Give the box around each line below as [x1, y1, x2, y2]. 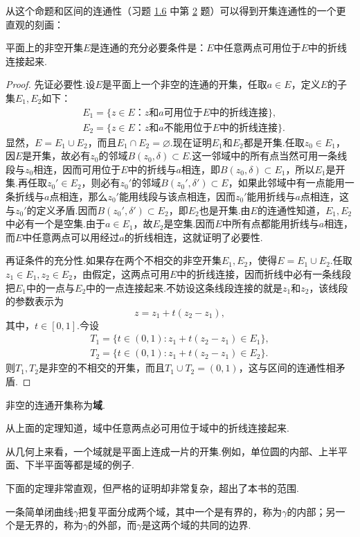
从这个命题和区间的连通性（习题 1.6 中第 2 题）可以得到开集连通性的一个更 [6, 3, 346, 17]
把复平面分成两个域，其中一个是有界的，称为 [78, 504, 282, 518]
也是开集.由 [199, 202, 251, 217]
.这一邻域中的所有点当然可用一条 [189, 148, 338, 163]
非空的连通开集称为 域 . [6, 397, 105, 412]
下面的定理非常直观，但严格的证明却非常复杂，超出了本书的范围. [6, 480, 299, 495]
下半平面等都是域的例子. [24, 457, 134, 472]
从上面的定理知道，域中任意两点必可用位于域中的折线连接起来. [6, 421, 289, 435]
